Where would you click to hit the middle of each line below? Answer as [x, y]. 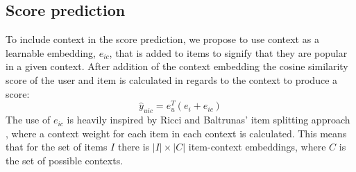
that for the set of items [57, 147]
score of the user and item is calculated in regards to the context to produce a [172, 79]
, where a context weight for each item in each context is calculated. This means [176, 133]
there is [134, 147]
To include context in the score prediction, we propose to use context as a [162, 39]
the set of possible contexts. [65, 160]
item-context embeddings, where [257, 147]
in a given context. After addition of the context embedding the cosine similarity [177, 66]
